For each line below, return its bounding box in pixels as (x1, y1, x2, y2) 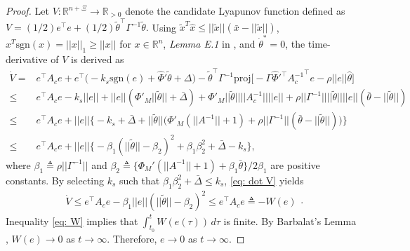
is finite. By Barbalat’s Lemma (223, 213, 357, 228)
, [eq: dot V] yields (224, 172, 304, 187)
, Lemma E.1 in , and (163, 36, 256, 51)
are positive (270, 157, 320, 172)
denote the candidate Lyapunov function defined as (125, 4, 345, 18)
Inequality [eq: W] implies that (6, 213, 138, 228)
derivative (6, 51, 48, 66)
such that (119, 172, 160, 187)
